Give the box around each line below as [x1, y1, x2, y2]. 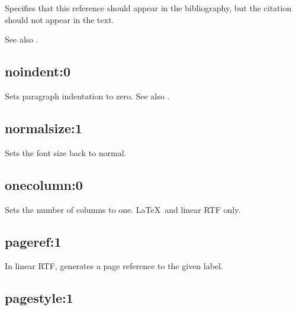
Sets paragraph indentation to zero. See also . [5, 89, 170, 102]
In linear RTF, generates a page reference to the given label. [5, 260, 223, 272]
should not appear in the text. [5, 13, 114, 25]
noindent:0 [5, 62, 71, 80]
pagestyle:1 [5, 289, 73, 307]
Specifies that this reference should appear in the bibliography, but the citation [5, 2, 292, 14]
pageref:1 [5, 232, 62, 250]
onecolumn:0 [5, 175, 83, 193]
